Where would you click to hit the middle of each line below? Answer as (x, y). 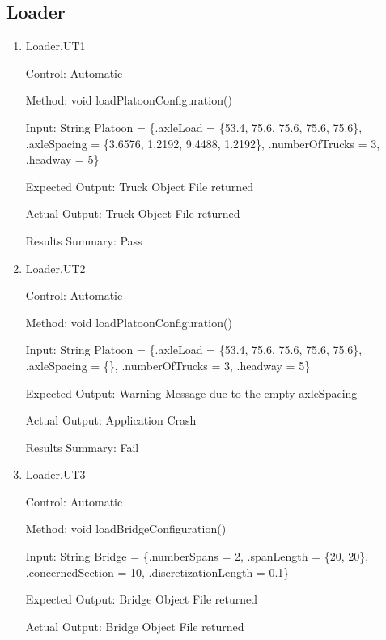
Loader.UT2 (55, 268)
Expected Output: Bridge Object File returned (141, 599)
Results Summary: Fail (82, 447)
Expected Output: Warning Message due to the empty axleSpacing (191, 393)
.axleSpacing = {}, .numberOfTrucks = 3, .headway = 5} (168, 365)
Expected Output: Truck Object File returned (140, 186)
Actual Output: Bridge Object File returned (135, 626)
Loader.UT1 (55, 46)
